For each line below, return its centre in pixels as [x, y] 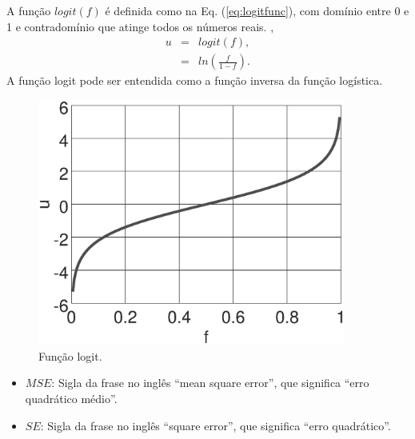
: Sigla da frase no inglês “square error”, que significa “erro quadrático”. [215, 425]
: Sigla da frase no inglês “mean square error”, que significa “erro [210, 383]
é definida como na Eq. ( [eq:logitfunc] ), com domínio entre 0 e [257, 10]
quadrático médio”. [71, 398]
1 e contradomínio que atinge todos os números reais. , [140, 26]
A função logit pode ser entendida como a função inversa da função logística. [195, 80]
